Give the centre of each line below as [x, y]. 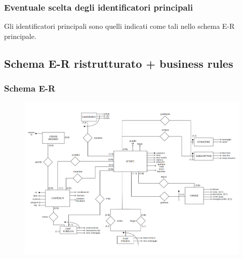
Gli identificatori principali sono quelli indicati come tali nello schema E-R [119, 26]
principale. [20, 36]
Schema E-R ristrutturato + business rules [119, 63]
